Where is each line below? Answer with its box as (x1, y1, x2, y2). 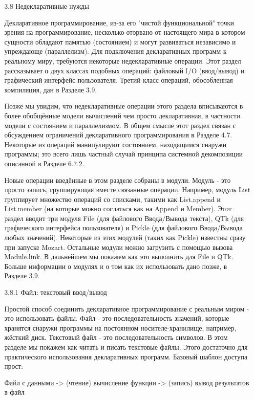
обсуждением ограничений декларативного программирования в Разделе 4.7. (4, 130, 232, 140)
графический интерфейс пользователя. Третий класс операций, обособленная (4, 75, 233, 85)
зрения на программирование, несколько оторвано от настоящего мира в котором (4, 27, 245, 37)
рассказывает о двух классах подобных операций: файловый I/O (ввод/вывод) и (4, 65, 245, 75)
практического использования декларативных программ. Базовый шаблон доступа (4, 351, 248, 361)
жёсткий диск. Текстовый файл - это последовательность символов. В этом (4, 332, 228, 342)
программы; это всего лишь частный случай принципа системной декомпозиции (4, 149, 243, 159)
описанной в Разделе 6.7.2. (4, 158, 85, 168)
